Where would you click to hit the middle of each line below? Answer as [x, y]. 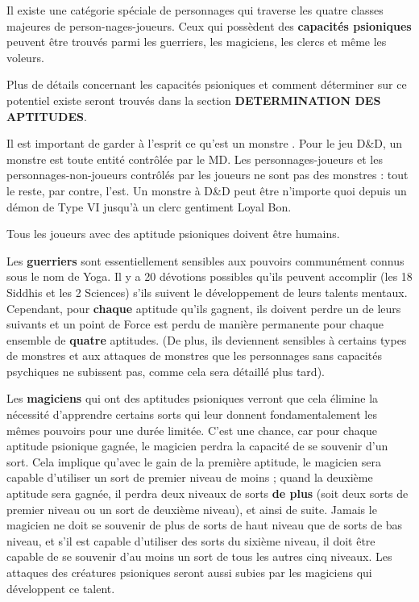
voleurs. [25, 57]
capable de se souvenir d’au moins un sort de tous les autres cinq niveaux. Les [199, 556]
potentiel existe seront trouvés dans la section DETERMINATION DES [194, 100]
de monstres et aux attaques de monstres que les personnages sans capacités [194, 355]
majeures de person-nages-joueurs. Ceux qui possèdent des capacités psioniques [209, 25]
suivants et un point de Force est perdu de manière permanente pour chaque [195, 324]
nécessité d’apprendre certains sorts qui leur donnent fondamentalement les [192, 414]
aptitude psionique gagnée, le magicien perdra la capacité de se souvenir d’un [197, 446]
